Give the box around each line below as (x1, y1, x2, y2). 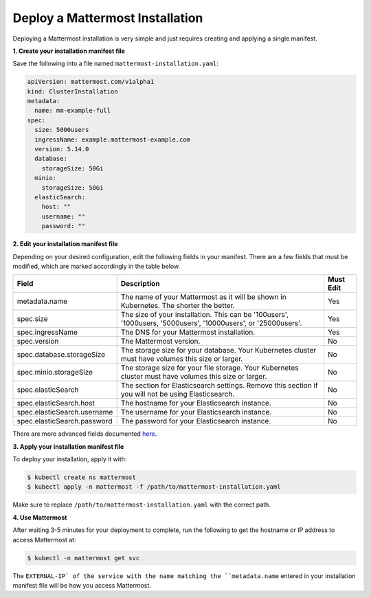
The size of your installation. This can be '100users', (120, 310, 289, 320)
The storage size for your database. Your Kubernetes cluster (120, 346, 317, 355)
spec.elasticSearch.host (16, 399, 95, 408)
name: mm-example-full (34, 107, 111, 115)
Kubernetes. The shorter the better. (120, 301, 235, 311)
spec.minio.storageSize (16, 368, 93, 377)
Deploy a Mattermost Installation (12, 10, 203, 25)
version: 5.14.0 (34, 145, 89, 153)
